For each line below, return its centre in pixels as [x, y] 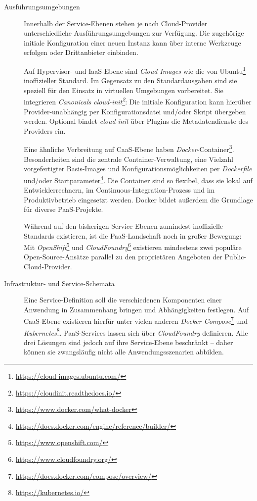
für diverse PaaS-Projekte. [64, 209]
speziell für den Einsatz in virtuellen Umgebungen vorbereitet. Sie [124, 90]
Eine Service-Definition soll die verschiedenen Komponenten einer [123, 300]
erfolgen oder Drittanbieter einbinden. [81, 52]
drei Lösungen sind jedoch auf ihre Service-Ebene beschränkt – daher [128, 342]
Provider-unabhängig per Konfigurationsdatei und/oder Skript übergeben [135, 111]
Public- [236, 257]
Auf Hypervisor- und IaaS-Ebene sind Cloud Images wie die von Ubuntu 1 [135, 70]
